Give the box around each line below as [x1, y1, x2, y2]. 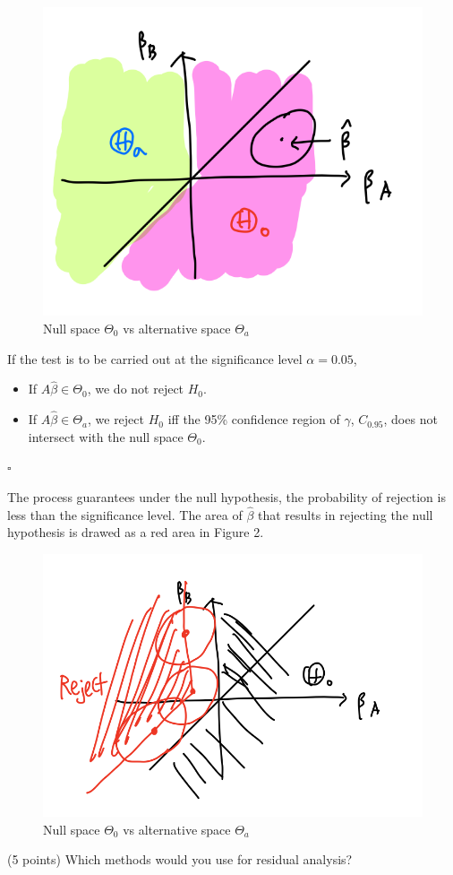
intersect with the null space [28, 427, 184, 446]
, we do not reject [87, 379, 184, 398]
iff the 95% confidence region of [167, 410, 340, 429]
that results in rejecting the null [258, 505, 433, 524]
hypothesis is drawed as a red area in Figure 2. [7, 523, 264, 541]
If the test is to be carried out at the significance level [7, 349, 303, 368]
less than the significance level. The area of [7, 505, 243, 524]
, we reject [87, 410, 144, 429]
